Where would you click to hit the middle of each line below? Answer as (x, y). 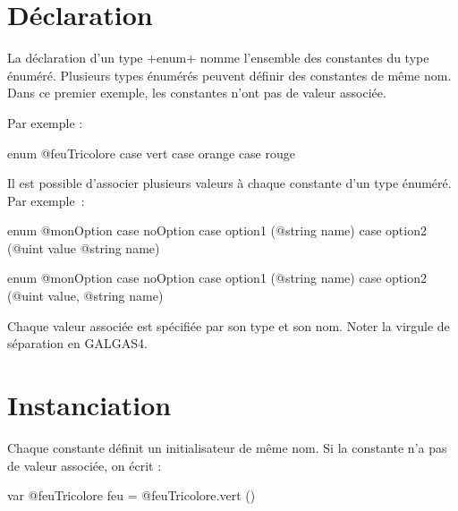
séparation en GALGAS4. (77, 343)
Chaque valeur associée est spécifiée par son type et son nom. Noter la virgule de (229, 325)
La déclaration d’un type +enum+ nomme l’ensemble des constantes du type (218, 58)
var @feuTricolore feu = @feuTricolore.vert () (131, 495)
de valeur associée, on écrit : (85, 465)
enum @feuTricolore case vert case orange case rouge (151, 153)
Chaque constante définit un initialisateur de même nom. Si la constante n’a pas (227, 447)
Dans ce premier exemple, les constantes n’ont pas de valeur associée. (197, 93)
